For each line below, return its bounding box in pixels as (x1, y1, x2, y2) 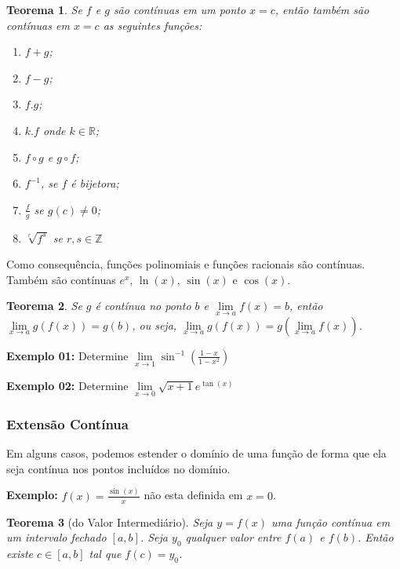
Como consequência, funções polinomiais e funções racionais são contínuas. (6, 256, 365, 272)
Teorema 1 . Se (6, 2, 82, 17)
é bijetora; (71, 175, 119, 191)
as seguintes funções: (103, 16, 202, 33)
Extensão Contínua (6, 414, 129, 433)
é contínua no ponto (95, 297, 191, 314)
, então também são (275, 2, 369, 17)
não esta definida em (144, 487, 243, 503)
